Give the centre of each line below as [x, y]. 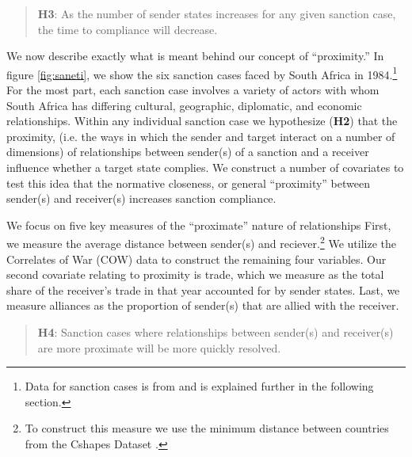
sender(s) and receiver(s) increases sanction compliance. [141, 198]
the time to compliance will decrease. [128, 29]
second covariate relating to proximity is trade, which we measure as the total [195, 274]
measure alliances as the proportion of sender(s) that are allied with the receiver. [203, 305]
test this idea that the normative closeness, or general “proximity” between [188, 183]
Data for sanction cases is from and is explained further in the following [199, 386]
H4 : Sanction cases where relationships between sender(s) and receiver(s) [216, 332]
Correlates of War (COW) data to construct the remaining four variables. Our [196, 259]
